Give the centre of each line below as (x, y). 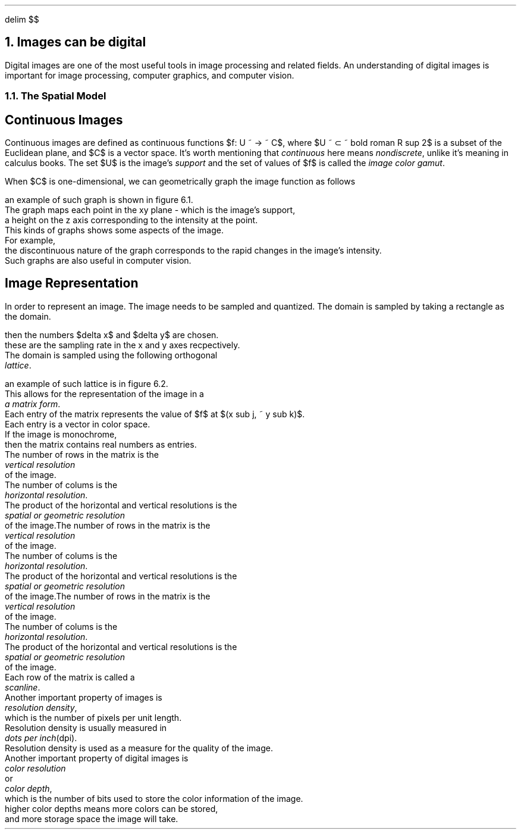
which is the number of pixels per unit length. (93, 717)
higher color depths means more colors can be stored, (112, 808)
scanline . (23, 687)
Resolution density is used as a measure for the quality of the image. (139, 748)
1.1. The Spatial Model (56, 96)
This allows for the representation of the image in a (104, 393)
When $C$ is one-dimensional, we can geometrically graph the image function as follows (180, 182)
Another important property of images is (84, 697)
